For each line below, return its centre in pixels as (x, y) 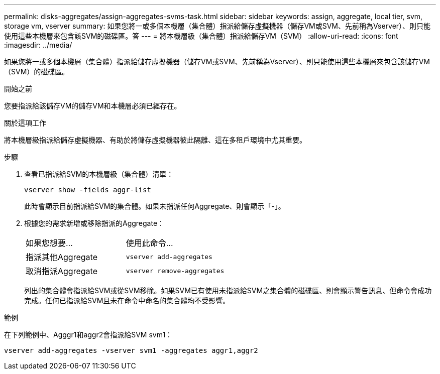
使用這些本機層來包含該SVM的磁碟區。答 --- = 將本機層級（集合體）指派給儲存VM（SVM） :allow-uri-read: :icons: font (201, 36)
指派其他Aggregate (62, 257)
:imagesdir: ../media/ (38, 45)
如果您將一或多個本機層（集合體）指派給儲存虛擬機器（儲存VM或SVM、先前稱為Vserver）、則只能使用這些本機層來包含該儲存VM (217, 61)
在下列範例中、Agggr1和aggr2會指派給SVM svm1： (88, 335)
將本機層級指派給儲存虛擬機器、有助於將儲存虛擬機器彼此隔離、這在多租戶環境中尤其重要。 (155, 140)
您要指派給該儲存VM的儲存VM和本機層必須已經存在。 (93, 106)
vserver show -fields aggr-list (88, 190)
